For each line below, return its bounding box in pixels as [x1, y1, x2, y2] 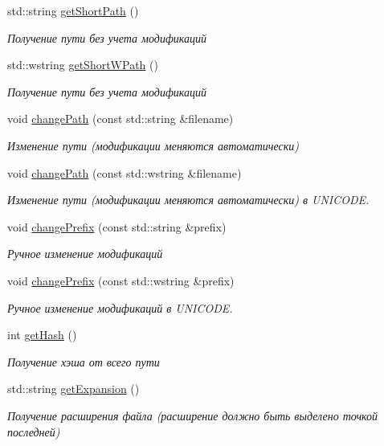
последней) [7, 423, 60, 440]
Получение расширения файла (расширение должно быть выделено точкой [7, 407, 378, 423]
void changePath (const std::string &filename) [7, 110, 234, 127]
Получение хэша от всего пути [7, 353, 160, 370]
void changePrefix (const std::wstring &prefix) [7, 272, 235, 288]
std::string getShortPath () [7, 2, 139, 18]
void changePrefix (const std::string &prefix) [7, 218, 227, 235]
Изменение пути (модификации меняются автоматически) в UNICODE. [7, 191, 370, 208]
